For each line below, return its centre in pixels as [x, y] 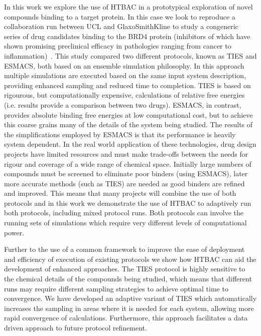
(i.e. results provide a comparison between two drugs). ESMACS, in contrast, [123, 104]
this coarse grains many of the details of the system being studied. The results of [128, 124]
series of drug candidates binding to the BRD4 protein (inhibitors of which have [127, 36]
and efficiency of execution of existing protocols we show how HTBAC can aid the [130, 259]
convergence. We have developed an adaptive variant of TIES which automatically [130, 298]
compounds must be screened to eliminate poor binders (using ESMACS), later [126, 174]
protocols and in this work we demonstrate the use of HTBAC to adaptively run [128, 203]
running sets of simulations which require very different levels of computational [125, 223]
